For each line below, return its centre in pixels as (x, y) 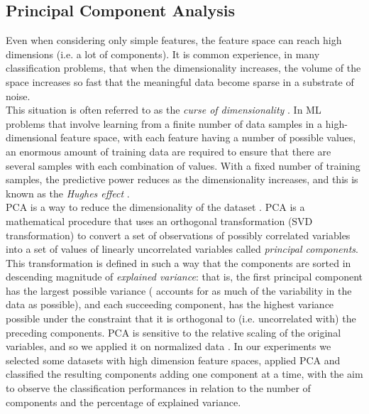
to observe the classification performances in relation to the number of (158, 388)
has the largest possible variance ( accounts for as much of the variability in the (179, 290)
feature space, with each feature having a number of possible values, (208, 137)
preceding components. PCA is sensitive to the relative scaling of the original (174, 332)
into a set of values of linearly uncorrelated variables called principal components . (182, 249)
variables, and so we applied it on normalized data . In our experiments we (169, 346)
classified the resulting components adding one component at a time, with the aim (184, 374)
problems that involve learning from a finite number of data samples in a (164, 123)
